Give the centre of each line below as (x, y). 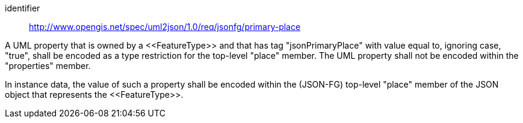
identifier (23, 8)
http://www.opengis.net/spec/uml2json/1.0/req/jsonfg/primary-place (165, 27)
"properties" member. (48, 66)
